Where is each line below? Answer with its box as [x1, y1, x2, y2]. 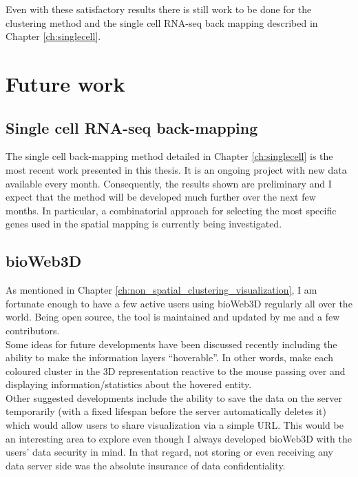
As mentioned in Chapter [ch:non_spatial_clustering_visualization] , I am [6, 283, 317, 297]
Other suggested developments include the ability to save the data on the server [6, 390, 342, 405]
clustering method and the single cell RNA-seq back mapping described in [6, 15, 318, 30]
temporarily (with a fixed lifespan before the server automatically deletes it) [6, 404, 326, 418]
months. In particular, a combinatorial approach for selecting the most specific [6, 203, 337, 217]
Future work [6, 69, 125, 97]
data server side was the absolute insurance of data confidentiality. [6, 458, 286, 472]
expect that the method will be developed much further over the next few [6, 190, 316, 204]
